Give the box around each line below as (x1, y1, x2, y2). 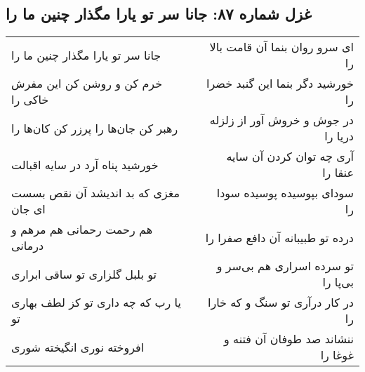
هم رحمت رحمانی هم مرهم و (11, 221, 153, 238)
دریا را (324, 128, 354, 145)
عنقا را (322, 164, 354, 181)
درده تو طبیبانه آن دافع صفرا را (205, 229, 354, 246)
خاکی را (11, 91, 49, 108)
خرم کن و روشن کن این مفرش (11, 75, 163, 92)
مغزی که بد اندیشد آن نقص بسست (11, 185, 180, 201)
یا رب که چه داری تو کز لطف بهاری (11, 294, 181, 311)
